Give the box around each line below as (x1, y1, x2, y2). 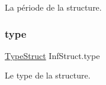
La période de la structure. (5, 1, 102, 13)
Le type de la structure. (5, 69, 91, 81)
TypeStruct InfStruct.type (5, 49, 100, 61)
